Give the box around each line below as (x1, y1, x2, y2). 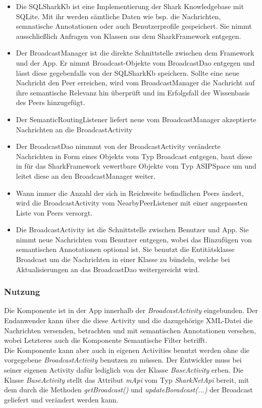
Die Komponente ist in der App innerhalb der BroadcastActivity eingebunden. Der (4, 305, 258, 316)
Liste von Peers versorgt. (16, 207, 93, 218)
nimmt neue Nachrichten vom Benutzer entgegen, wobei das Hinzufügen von (16, 234, 252, 244)
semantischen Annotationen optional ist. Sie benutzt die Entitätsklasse (16, 244, 235, 254)
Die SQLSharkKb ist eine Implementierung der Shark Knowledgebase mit (16, 1, 244, 11)
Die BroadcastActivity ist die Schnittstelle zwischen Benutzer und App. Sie (16, 224, 249, 235)
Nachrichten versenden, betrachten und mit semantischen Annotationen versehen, (4, 325, 256, 335)
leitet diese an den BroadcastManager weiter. (16, 170, 155, 181)
